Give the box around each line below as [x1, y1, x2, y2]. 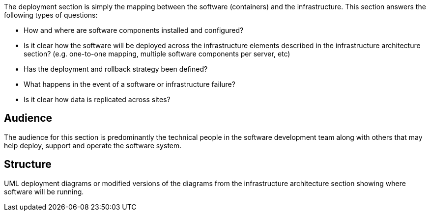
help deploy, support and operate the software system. [4, 141, 182, 150]
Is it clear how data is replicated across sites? [24, 95, 171, 104]
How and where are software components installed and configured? [24, 26, 244, 34]
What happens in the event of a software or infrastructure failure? [24, 80, 235, 88]
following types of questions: [4, 11, 98, 19]
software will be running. [4, 187, 84, 196]
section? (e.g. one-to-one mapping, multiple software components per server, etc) [24, 50, 290, 58]
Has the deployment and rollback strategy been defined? [24, 65, 208, 73]
